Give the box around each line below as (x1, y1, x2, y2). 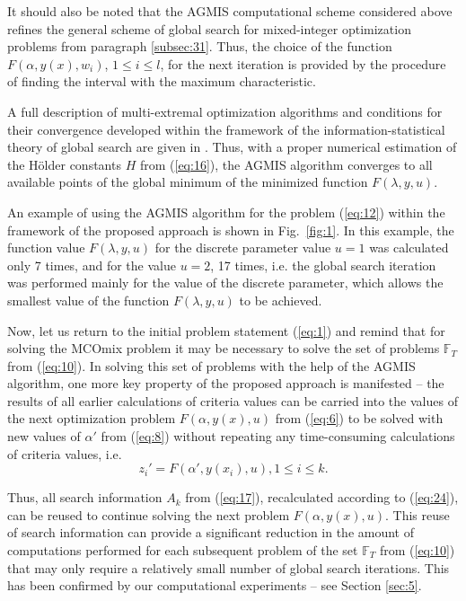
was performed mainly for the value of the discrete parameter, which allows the (7, 273, 444, 292)
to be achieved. (239, 290, 322, 309)
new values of (7, 427, 81, 446)
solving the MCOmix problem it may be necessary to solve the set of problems (7, 339, 440, 358)
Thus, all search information (7, 488, 163, 507)
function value (7, 238, 85, 257)
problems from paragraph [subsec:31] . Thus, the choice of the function (7, 37, 392, 56)
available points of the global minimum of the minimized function (7, 172, 368, 191)
